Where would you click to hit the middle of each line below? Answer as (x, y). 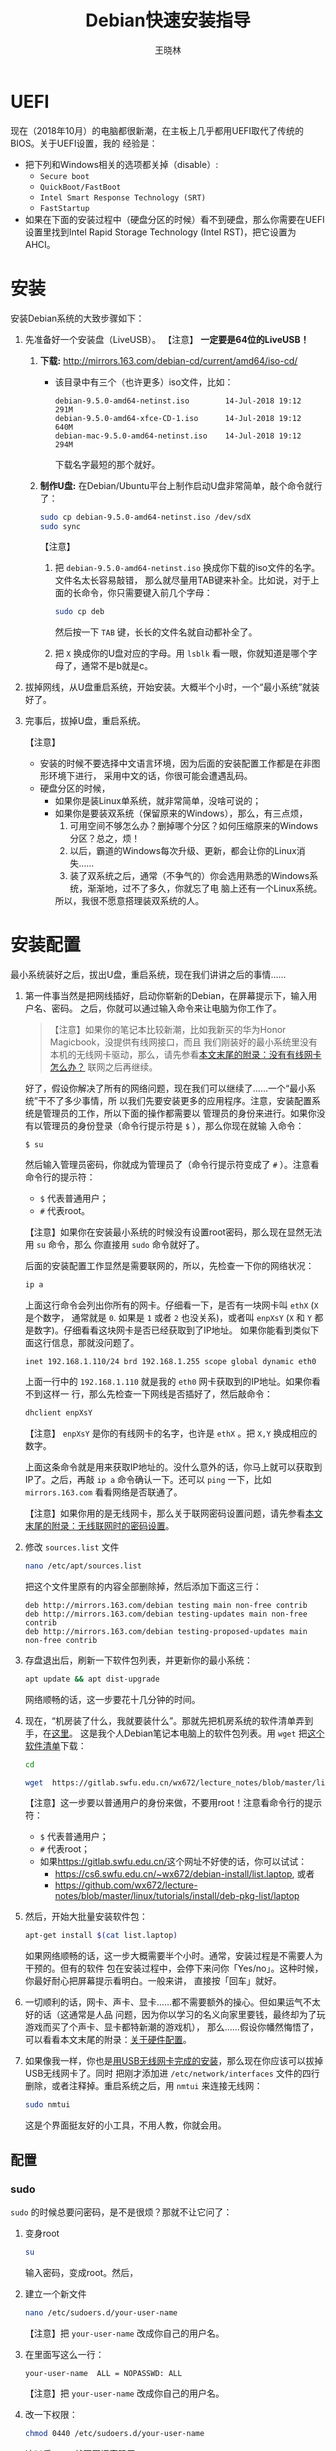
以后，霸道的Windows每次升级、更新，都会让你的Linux (183, 851)
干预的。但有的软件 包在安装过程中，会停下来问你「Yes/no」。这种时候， (174, 1968)
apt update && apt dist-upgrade (92, 1679)
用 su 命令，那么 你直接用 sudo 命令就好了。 (114, 1245)
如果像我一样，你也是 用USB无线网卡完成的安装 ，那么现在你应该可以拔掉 (174, 2061)
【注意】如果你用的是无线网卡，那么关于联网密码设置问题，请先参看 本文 (173, 1513)
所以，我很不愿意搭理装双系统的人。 (129, 901)
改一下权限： (51, 2414)
